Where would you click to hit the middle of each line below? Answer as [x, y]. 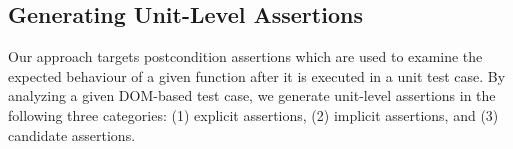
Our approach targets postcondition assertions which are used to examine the [245, 56]
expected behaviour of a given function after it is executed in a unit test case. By [257, 75]
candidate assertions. [72, 134]
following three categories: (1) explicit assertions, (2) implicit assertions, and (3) [253, 114]
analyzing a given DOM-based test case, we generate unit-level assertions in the [252, 95]
